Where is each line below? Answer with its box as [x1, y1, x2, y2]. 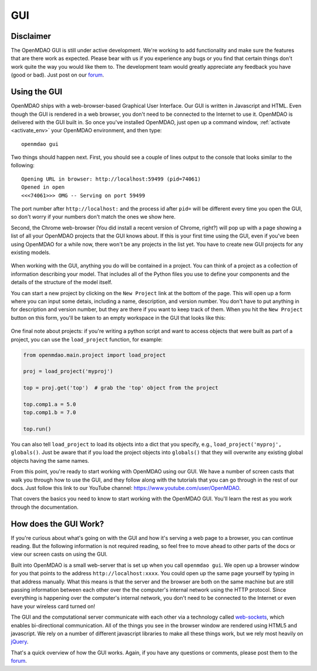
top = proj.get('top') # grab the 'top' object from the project [23, 385, 218, 391]
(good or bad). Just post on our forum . [11, 71, 104, 79]
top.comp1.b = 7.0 [23, 409, 76, 416]
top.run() [23, 426, 52, 432]
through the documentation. [11, 503, 79, 510]
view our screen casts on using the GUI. [11, 550, 108, 558]
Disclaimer [11, 31, 51, 41]
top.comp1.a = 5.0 [23, 400, 76, 408]
